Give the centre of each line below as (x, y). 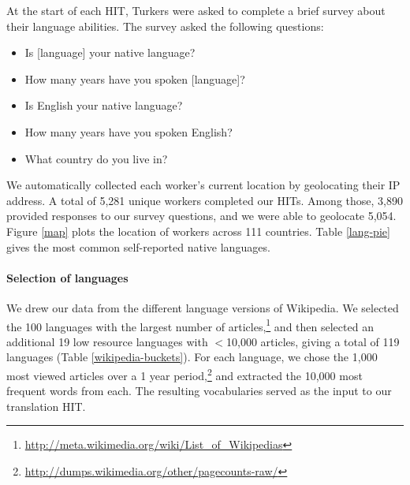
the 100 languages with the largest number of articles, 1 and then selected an (190, 325)
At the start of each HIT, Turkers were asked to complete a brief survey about (196, 10)
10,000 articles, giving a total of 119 (313, 341)
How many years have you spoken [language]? (135, 78)
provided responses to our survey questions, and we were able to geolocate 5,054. (201, 216)
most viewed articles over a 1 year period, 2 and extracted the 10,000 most (184, 374)
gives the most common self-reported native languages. (138, 246)
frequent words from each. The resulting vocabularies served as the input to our (199, 391)
